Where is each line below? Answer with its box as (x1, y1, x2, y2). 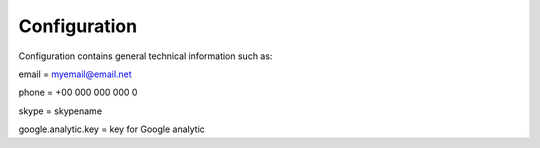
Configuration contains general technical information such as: (18, 50, 273, 62)
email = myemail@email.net (18, 68, 132, 80)
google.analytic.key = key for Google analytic (18, 123, 205, 135)
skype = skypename (18, 105, 103, 117)
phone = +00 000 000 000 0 (18, 86, 138, 99)
